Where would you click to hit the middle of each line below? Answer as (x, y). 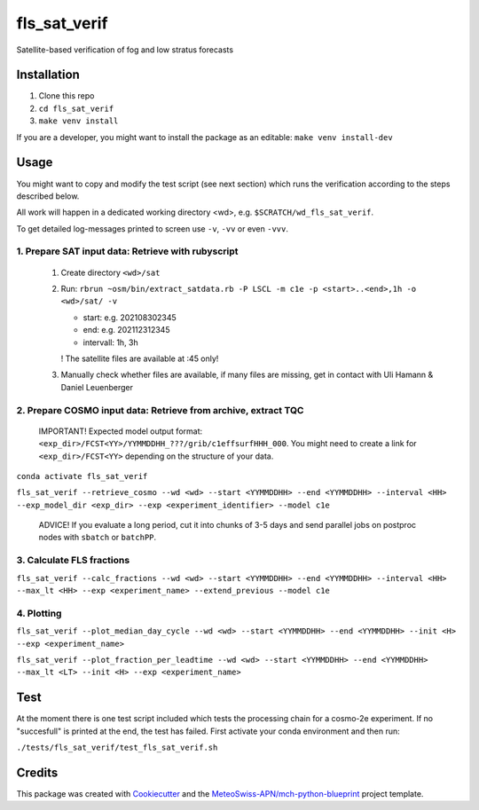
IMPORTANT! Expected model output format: (121, 431)
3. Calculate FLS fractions (73, 561)
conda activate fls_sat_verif (82, 476)
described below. (48, 196)
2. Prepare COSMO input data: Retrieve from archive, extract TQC (160, 410)
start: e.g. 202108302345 (130, 317)
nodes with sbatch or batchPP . (98, 538)
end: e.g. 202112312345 (126, 330)
